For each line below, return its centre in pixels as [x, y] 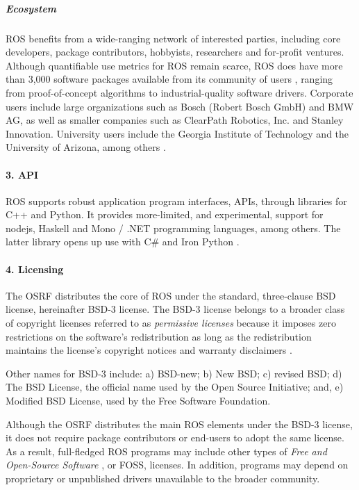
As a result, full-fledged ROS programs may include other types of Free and [166, 451]
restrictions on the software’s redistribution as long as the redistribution [159, 336]
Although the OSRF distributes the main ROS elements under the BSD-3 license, [179, 424]
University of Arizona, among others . [86, 147]
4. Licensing [35, 269]
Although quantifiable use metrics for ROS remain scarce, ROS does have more [174, 65]
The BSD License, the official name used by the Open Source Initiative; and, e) [175, 387]
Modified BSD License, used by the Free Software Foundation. [138, 401]
